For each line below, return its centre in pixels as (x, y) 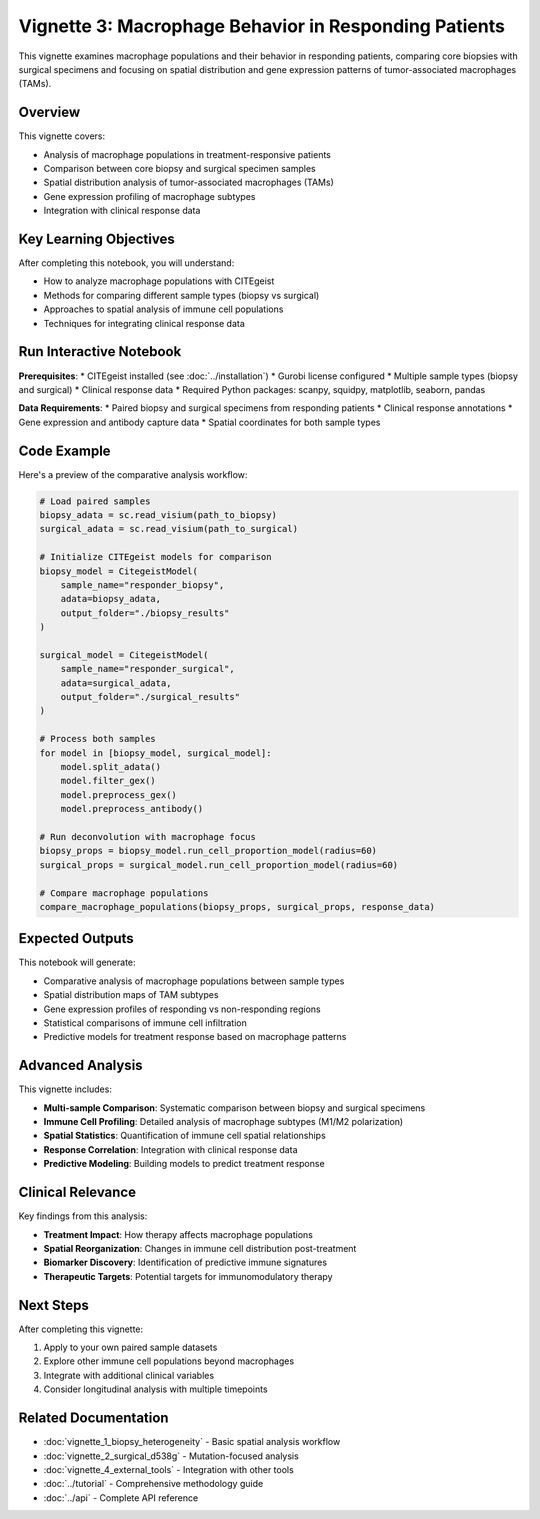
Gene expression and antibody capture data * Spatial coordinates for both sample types (199, 422)
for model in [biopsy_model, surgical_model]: (155, 753)
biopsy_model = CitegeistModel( (119, 571)
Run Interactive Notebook (100, 351)
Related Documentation (93, 1418)
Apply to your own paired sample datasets (130, 1347)
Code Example (64, 450)
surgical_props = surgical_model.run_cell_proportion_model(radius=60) (219, 864)
